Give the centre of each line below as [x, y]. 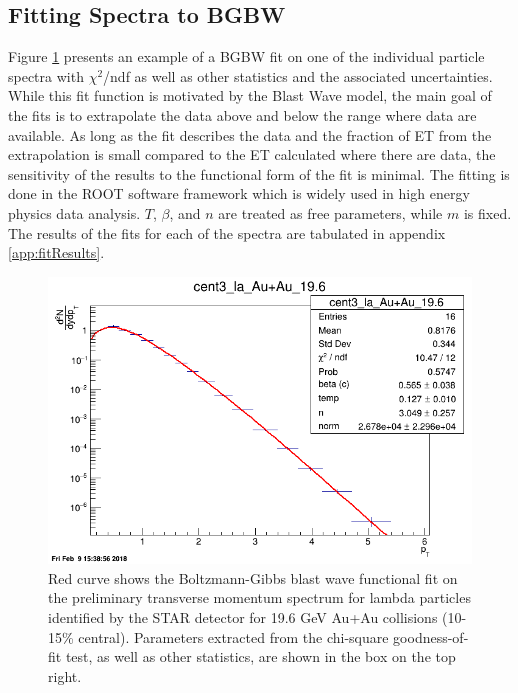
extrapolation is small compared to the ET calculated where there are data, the [252, 154]
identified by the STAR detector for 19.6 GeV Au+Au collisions [243, 617]
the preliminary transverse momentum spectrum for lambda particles [259, 597]
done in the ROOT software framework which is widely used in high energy [239, 193]
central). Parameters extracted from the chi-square [233, 636]
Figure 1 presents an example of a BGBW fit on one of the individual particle [246, 56]
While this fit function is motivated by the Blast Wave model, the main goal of [250, 95]
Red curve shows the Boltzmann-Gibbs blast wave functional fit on [253, 577]
